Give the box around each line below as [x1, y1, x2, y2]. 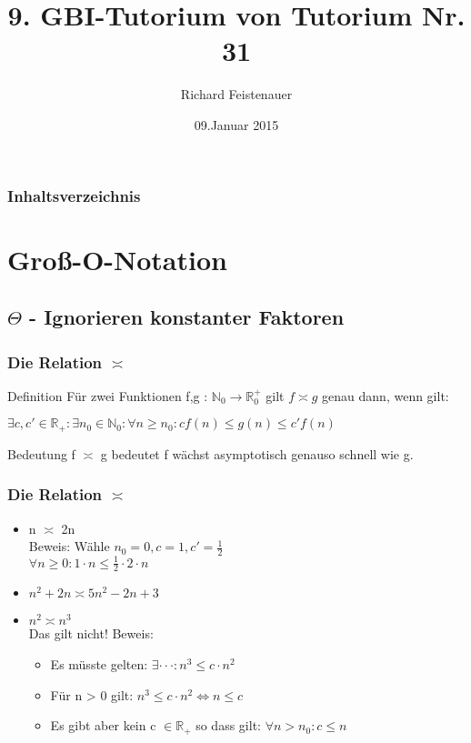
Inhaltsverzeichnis [7, 184, 141, 206]
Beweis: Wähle [28, 537, 110, 556]
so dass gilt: [195, 716, 261, 735]
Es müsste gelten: [50, 655, 148, 674]
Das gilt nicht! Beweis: [28, 624, 154, 643]
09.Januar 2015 [194, 115, 279, 134]
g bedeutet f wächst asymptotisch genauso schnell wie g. [100, 444, 414, 463]
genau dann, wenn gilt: [322, 386, 449, 405]
